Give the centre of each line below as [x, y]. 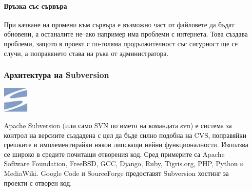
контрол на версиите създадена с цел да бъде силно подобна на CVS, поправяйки [125, 135]
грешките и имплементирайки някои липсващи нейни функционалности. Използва [126, 144]
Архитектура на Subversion [57, 75]
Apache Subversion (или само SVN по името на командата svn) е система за [118, 125]
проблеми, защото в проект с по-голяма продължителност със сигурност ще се [121, 43]
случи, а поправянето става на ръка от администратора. [86, 53]
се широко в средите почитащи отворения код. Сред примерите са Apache [114, 154]
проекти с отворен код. [38, 182]
